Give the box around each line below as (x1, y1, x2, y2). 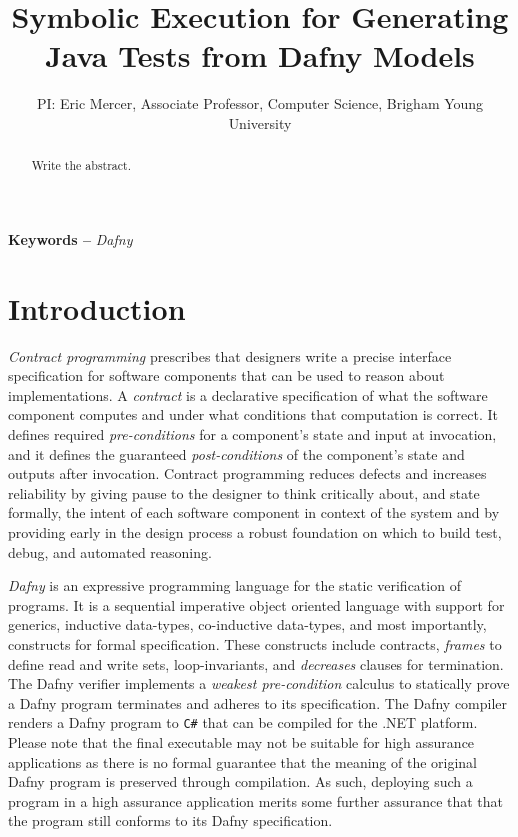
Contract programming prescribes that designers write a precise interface (8, 345, 452, 366)
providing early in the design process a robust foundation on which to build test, (8, 522, 502, 543)
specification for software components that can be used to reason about (8, 365, 445, 386)
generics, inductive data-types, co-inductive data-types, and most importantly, (8, 614, 487, 635)
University (228, 112, 292, 133)
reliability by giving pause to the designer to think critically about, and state (8, 482, 480, 503)
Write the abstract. (31, 157, 132, 174)
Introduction (8, 287, 186, 328)
